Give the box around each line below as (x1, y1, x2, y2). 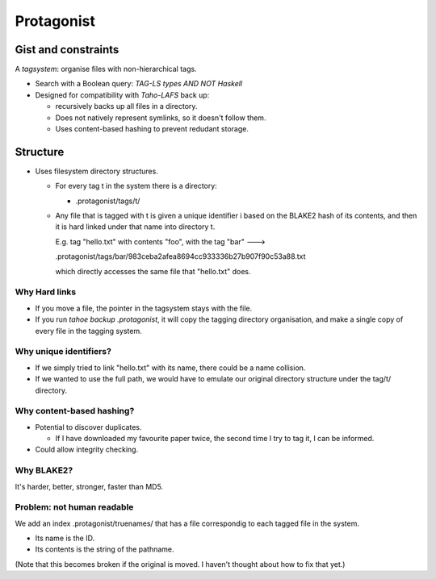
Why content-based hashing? (15, 406, 135, 417)
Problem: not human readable (15, 502, 134, 513)
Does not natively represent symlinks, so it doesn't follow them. (55, 113, 266, 123)
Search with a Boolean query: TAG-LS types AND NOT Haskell (35, 79, 243, 89)
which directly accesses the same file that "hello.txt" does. (55, 266, 251, 276)
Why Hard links (15, 286, 77, 298)
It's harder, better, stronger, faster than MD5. (15, 481, 164, 491)
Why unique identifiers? (15, 346, 112, 357)
